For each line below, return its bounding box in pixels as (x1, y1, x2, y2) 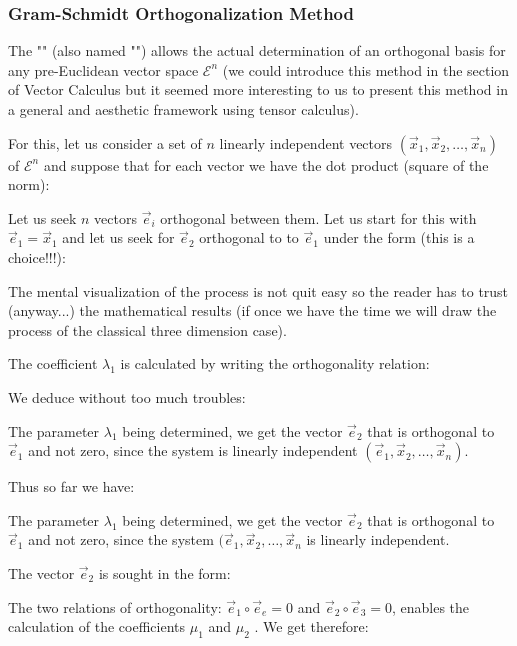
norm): (8, 174, 50, 195)
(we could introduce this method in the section (222, 59, 510, 80)
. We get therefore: (254, 616, 369, 637)
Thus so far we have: (8, 476, 135, 497)
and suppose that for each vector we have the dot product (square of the (43, 154, 489, 175)
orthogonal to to (199, 227, 299, 248)
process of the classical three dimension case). (8, 319, 287, 340)
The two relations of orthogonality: (8, 596, 222, 617)
